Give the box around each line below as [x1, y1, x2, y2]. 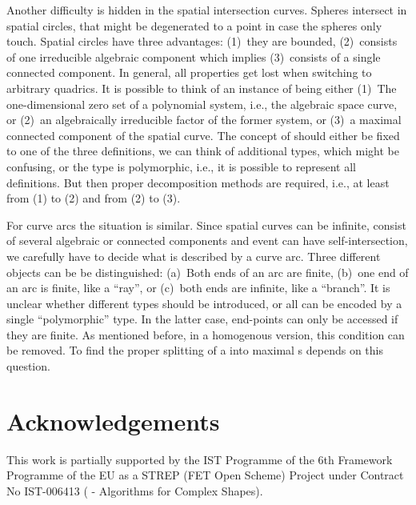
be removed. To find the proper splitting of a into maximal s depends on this [6, 342, 384, 359]
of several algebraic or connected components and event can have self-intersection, [6, 232, 408, 249]
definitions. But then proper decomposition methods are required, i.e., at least [6, 174, 390, 190]
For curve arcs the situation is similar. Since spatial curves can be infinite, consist [6, 216, 406, 233]
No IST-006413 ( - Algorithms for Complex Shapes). [6, 482, 263, 499]
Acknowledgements [6, 404, 220, 437]
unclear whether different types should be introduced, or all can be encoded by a [6, 295, 402, 311]
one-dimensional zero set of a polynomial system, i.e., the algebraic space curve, [6, 95, 398, 112]
